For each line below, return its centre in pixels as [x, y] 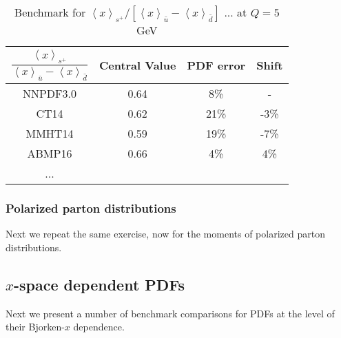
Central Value [137, 65]
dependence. [99, 327]
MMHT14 [50, 134]
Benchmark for [50, 12]
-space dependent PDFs [100, 284]
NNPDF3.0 [49, 94]
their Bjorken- [35, 327]
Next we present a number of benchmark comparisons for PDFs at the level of [170, 313]
